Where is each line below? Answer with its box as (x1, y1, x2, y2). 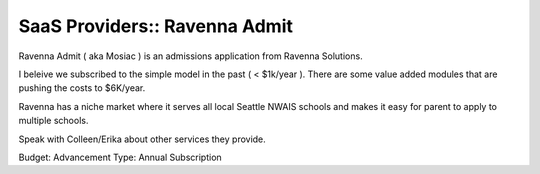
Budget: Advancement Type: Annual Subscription (18, 151, 222, 163)
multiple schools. (18, 115, 89, 127)
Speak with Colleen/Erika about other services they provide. (18, 133, 267, 145)
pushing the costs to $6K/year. (18, 82, 146, 94)
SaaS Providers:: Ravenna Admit (18, 15, 294, 37)
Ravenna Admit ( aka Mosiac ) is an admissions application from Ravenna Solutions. (18, 50, 364, 62)
